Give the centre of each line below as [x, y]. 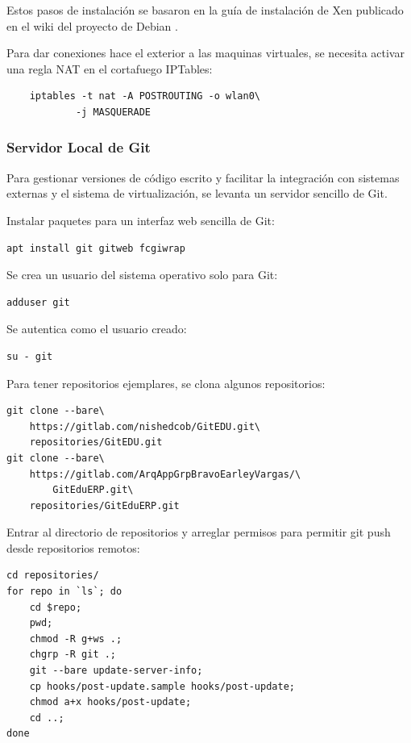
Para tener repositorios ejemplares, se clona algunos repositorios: [166, 383]
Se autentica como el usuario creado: [97, 329]
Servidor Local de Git [79, 147]
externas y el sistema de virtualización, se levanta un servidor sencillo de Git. [197, 193]
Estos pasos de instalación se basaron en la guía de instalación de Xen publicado [205, 10]
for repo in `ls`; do [64, 592]
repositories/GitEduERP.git [104, 505]
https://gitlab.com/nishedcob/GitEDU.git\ [145, 426]
